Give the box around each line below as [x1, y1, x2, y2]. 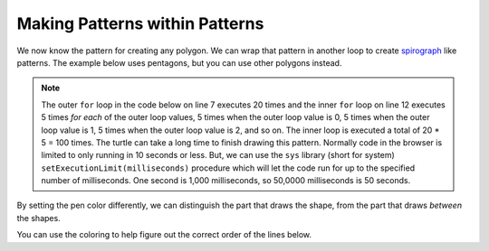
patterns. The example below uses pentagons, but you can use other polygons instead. [16, 57, 342, 68]
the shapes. [16, 212, 61, 223]
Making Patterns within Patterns [16, 14, 264, 33]
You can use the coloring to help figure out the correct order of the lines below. [16, 229, 312, 240]
